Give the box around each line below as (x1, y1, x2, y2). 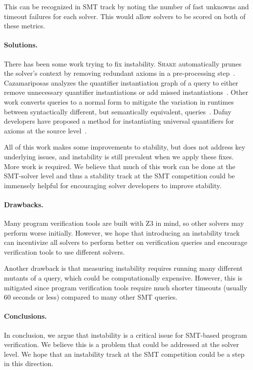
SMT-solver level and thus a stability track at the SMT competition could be (4, 171, 235, 181)
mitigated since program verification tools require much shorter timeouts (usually (4, 282, 248, 292)
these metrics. (4, 21, 45, 31)
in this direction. (4, 358, 54, 369)
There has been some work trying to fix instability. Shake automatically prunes (4, 58, 242, 68)
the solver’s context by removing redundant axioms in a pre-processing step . (4, 68, 235, 78)
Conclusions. (4, 311, 47, 321)
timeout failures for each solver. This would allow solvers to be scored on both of (4, 11, 246, 21)
